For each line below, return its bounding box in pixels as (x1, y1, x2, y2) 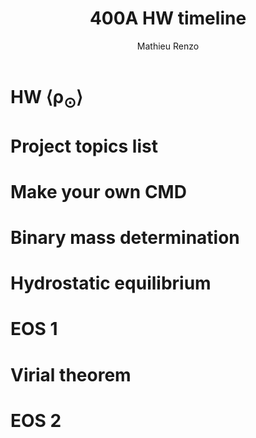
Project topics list (10, 135, 158, 157)
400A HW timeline (89, 7, 247, 30)
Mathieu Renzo (136, 40, 200, 52)
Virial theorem (10, 363, 132, 386)
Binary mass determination (10, 227, 240, 249)
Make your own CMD (10, 180, 187, 203)
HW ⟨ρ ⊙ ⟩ (10, 85, 83, 112)
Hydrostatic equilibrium (10, 272, 212, 295)
